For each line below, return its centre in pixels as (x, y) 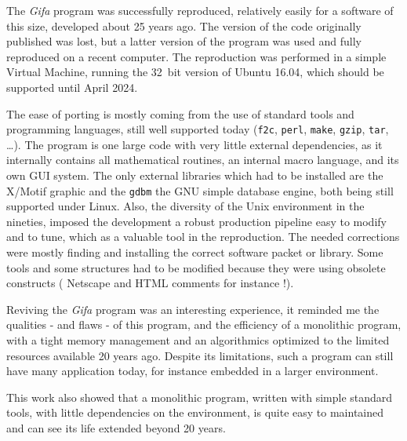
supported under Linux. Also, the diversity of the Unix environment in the (185, 206)
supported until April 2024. (72, 87)
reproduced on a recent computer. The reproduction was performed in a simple (196, 56)
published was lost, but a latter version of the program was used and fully (184, 41)
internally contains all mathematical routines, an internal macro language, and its (203, 160)
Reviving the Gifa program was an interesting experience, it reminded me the (193, 309)
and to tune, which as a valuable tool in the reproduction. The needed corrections (203, 237)
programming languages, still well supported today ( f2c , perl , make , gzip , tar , (198, 129)
